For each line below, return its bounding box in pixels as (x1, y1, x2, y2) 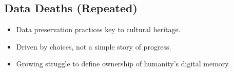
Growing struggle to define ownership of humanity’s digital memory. (16, 58, 230, 69)
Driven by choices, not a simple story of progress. (16, 41, 171, 52)
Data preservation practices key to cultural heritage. (16, 24, 181, 35)
